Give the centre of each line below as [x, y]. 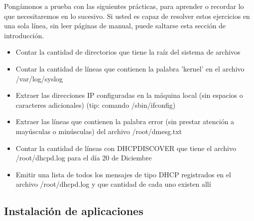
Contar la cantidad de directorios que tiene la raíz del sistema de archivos [128, 52]
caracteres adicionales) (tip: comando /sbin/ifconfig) [96, 105]
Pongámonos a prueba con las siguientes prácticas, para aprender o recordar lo [124, 6]
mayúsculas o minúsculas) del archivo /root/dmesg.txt [99, 131]
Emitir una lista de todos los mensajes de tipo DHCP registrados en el [123, 174]
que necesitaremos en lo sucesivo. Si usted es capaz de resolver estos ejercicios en [127, 16]
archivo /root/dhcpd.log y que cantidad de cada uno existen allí [113, 184]
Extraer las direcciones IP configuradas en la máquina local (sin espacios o [129, 95]
